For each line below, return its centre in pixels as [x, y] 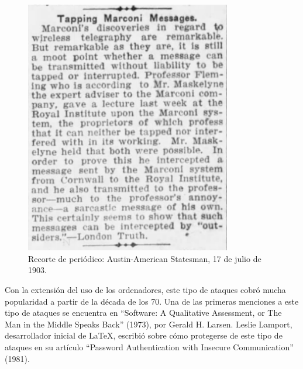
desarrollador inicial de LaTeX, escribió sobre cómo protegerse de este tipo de [144, 335]
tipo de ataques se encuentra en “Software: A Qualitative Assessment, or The [143, 313]
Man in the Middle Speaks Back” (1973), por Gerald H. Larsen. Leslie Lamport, [149, 324]
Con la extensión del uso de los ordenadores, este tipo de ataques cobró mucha [145, 290]
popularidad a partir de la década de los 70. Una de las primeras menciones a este [152, 301]
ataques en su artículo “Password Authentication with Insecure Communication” [149, 347]
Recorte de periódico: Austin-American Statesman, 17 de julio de [145, 258]
